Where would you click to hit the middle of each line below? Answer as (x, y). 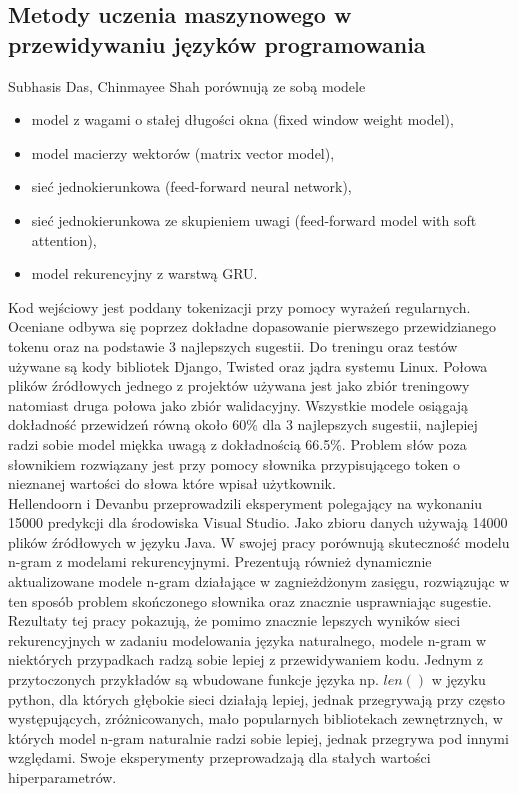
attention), (64, 239)
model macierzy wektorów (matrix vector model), (183, 152)
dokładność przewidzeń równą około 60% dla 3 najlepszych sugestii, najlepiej (243, 424)
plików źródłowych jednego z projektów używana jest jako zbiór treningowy (239, 385)
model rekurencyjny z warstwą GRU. (144, 273)
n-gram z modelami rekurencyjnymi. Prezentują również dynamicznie (220, 561)
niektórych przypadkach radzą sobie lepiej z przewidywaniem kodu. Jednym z (245, 659)
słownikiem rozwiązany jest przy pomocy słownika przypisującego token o (234, 463)
